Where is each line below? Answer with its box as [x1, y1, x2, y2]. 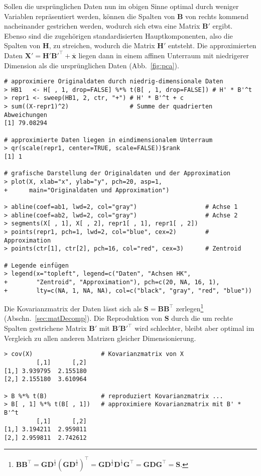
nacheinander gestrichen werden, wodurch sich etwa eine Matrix [4, 21, 200, 31]
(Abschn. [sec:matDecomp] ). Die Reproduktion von [4, 313, 163, 323]
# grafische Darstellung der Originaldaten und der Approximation [4, 170, 231, 177]
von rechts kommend [185, 11, 249, 21]
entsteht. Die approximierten [168, 40, 256, 51]
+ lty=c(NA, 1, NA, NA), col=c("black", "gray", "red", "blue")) [4, 287, 252, 294]
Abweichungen [4, 111, 47, 118]
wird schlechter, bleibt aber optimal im [135, 323, 254, 333]
